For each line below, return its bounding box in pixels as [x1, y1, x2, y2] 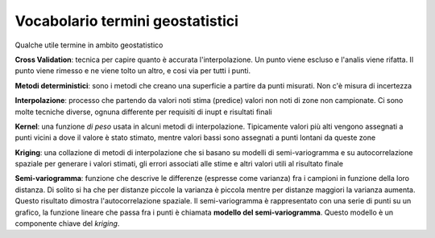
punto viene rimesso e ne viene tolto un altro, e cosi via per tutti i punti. [14, 66, 251, 76]
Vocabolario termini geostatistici [14, 12, 239, 30]
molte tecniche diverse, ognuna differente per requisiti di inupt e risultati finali [14, 107, 273, 117]
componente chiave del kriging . [14, 219, 120, 228]
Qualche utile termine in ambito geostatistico [14, 40, 164, 50]
